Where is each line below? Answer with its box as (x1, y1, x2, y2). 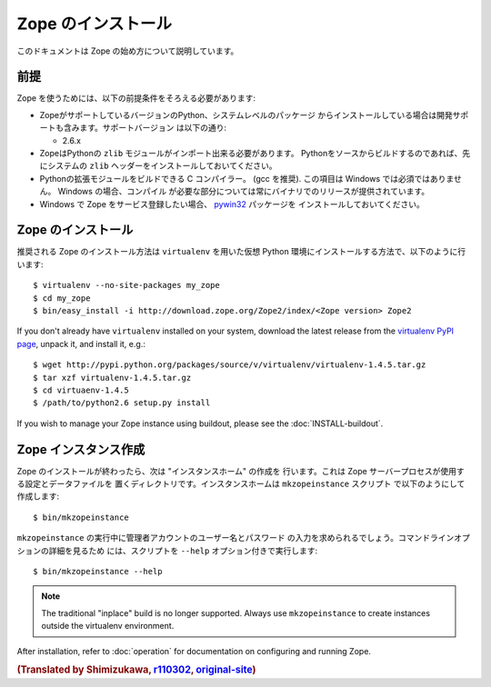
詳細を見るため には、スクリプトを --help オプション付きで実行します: (48, 545, 318, 556)
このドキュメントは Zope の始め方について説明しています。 (16, 45, 239, 56)
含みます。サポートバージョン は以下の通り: (63, 123, 227, 134)
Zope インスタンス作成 (16, 442, 145, 457)
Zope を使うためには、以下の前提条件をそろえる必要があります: (16, 93, 256, 104)
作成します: (16, 491, 60, 502)
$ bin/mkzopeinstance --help (33, 566, 163, 577)
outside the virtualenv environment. (41, 621, 175, 632)
